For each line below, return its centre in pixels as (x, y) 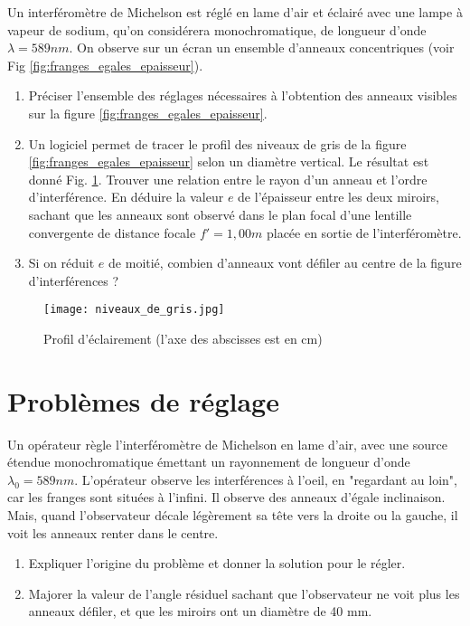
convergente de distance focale (112, 232)
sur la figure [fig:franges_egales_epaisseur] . (148, 113)
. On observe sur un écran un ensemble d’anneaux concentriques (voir (262, 47)
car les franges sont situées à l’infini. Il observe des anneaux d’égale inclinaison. (226, 497)
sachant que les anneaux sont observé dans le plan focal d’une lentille (220, 214)
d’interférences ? (74, 280)
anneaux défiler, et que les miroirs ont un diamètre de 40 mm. (200, 611)
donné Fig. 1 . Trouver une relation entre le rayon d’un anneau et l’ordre (228, 179)
